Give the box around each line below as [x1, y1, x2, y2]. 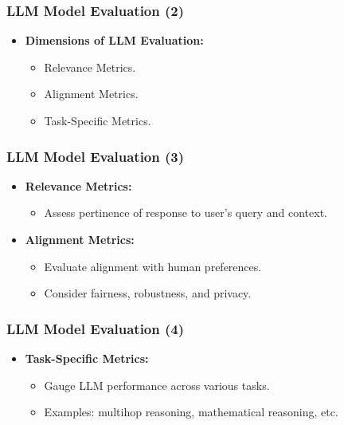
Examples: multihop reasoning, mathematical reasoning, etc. [44, 403, 338, 420]
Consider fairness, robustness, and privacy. [44, 285, 252, 301]
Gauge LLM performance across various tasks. [44, 376, 270, 393]
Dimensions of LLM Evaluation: [25, 32, 204, 49]
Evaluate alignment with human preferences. [44, 258, 262, 274]
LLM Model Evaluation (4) [6, 318, 185, 338]
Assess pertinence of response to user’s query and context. [44, 204, 327, 221]
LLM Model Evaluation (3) [6, 146, 185, 166]
